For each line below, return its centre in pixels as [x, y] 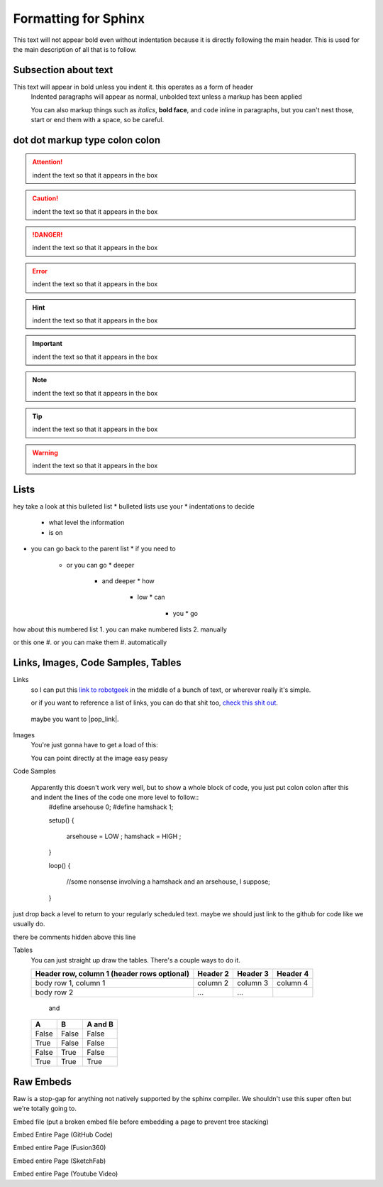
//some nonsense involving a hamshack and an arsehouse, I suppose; [168, 882]
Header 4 [293, 973]
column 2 [213, 982]
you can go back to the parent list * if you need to [104, 549]
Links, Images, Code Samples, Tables [97, 663]
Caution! [45, 198]
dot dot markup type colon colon [87, 140]
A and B [100, 1024]
